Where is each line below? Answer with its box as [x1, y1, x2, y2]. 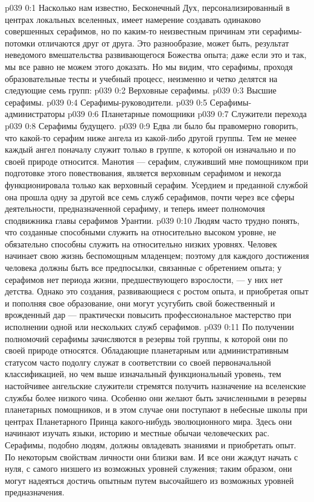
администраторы [5, 107, 65, 120]
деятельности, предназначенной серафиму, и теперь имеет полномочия [5, 202, 265, 215]
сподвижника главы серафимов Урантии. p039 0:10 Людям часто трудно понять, [5, 214, 300, 226]
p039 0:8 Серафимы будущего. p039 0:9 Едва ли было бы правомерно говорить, [5, 119, 298, 132]
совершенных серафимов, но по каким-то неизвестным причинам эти [5, 25, 260, 37]
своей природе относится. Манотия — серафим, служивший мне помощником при [5, 154, 309, 167]
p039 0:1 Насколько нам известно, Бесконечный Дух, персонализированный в [5, 1, 290, 13]
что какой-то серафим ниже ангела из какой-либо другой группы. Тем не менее [5, 131, 296, 144]
